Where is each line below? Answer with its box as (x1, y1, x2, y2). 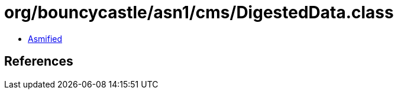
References (4, 54, 73, 69)
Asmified (28, 33, 63, 44)
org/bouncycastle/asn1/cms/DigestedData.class (4, 2, 394, 22)
